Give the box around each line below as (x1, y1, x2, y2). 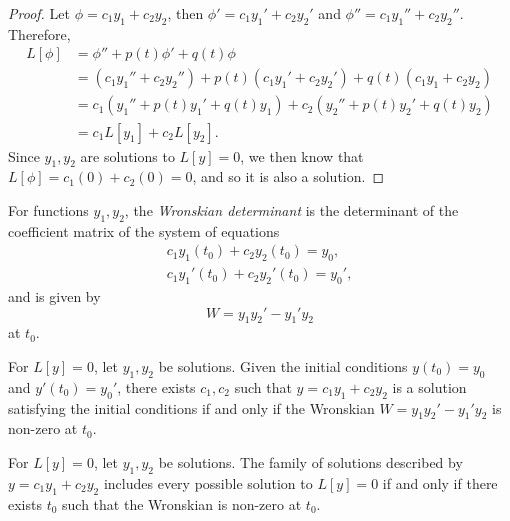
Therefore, (8, 23, 71, 44)
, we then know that (240, 145, 364, 166)
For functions (8, 199, 89, 220)
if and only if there (382, 472, 498, 493)
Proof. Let (8, 3, 70, 23)
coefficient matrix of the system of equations (8, 220, 280, 241)
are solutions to (80, 145, 175, 166)
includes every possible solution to (103, 472, 313, 493)
